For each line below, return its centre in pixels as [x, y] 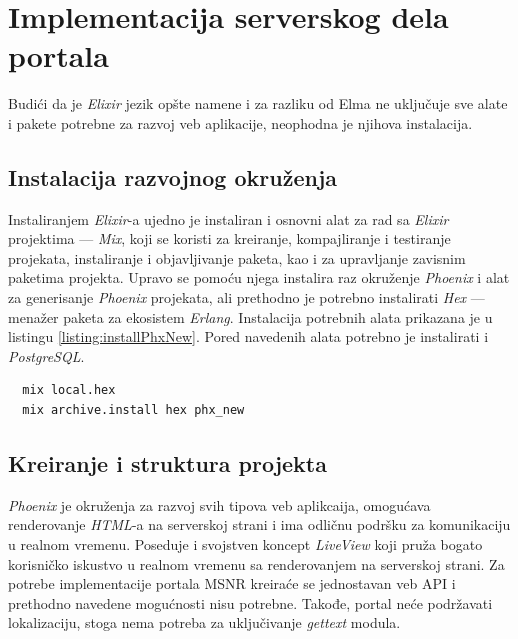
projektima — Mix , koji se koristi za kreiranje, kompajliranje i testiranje [229, 238]
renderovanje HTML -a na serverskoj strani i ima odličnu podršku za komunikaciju [259, 524]
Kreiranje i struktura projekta [167, 463]
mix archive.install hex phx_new [133, 410]
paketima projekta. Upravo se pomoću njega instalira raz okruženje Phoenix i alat [259, 277]
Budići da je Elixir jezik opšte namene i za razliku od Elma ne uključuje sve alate [258, 103]
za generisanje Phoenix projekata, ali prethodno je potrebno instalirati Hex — [246, 297]
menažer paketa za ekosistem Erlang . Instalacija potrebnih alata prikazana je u [250, 316]
